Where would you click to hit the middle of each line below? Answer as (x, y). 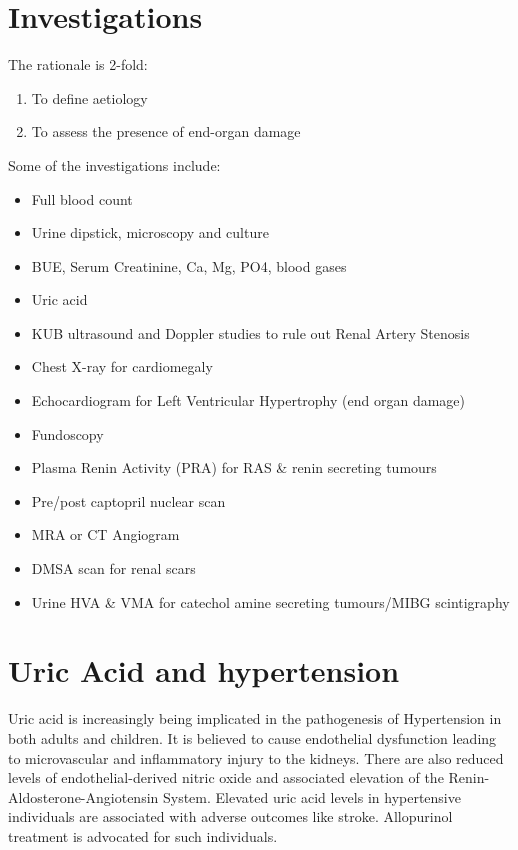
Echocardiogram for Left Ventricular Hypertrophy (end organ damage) (248, 400)
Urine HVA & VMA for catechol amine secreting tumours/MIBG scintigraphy (270, 601)
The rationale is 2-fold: (78, 64)
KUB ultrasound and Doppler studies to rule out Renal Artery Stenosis (250, 332)
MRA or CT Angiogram (105, 534)
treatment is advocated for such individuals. (143, 835)
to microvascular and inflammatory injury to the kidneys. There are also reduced (256, 757)
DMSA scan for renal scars (113, 568)
